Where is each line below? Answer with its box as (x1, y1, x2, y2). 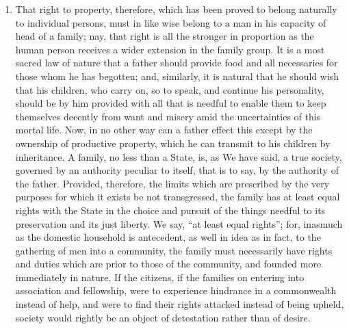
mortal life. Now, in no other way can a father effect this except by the (15, 122, 313, 137)
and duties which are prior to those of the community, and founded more (15, 256, 322, 271)
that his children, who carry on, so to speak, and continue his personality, (15, 82, 324, 96)
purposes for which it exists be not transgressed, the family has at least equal (15, 189, 340, 204)
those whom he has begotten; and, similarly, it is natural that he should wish (15, 68, 339, 83)
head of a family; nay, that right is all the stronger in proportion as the (15, 29, 314, 43)
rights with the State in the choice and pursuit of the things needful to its (15, 202, 326, 217)
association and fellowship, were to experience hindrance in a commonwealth (15, 283, 337, 298)
